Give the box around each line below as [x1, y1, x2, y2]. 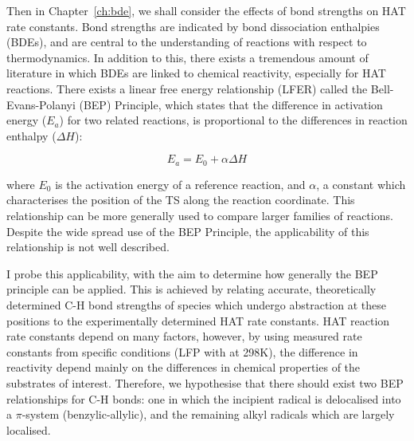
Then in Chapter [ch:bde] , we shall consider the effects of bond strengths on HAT [6, 2, 406, 18]
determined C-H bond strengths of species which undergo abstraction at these [6, 296, 386, 313]
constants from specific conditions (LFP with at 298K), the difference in [6, 343, 358, 360]
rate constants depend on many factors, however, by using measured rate [6, 328, 362, 345]
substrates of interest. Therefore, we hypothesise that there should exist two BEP [6, 374, 404, 391]
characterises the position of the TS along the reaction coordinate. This [6, 191, 355, 208]
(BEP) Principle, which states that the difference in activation [79, 96, 383, 112]
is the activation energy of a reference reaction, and [55, 175, 306, 192]
